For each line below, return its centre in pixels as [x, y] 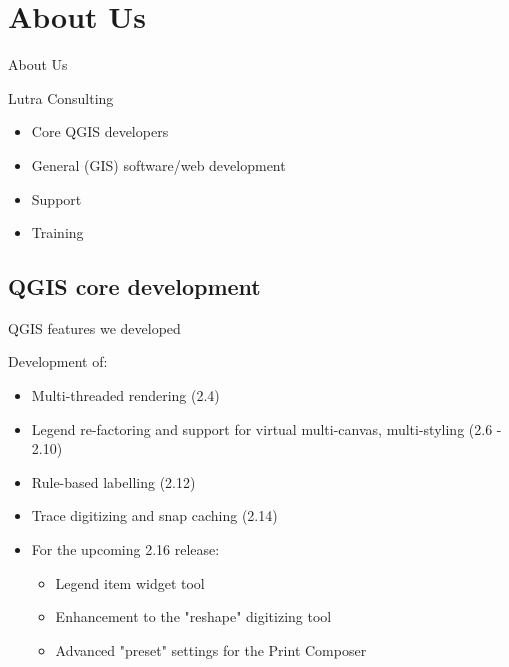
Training [57, 232]
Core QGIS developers [100, 131]
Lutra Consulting [61, 97]
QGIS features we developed [94, 327]
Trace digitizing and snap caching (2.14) [154, 515]
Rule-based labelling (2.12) [113, 481]
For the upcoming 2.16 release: [125, 549]
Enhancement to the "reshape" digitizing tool [193, 616]
